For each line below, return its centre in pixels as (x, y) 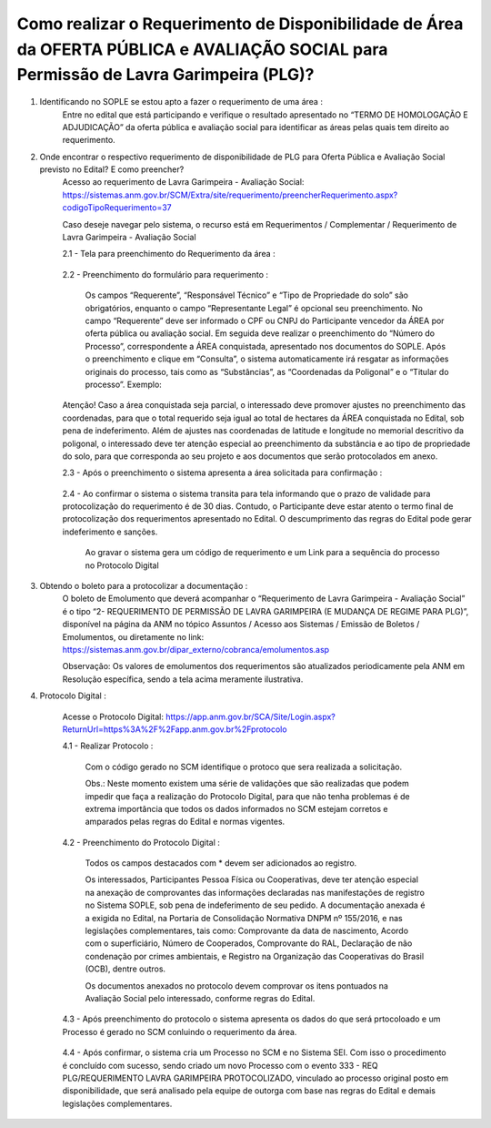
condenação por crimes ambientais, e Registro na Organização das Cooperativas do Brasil (255, 956)
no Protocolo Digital (122, 565)
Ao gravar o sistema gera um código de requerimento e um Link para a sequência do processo (262, 553)
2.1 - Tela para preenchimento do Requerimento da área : (169, 254)
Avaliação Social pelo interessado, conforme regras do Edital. (200, 998)
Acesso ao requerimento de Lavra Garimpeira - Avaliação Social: (183, 182)
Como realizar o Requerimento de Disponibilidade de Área (240, 24)
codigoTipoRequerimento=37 (117, 208)
